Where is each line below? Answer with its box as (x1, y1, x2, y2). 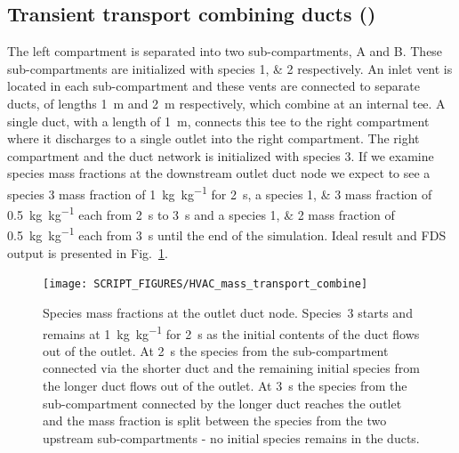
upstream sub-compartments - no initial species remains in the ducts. (43, 428, 420, 447)
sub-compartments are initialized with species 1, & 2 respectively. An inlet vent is (7, 59, 453, 77)
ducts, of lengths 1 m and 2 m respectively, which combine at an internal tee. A (7, 93, 446, 112)
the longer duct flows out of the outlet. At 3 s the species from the (43, 376, 407, 394)
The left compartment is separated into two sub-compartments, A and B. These (7, 42, 443, 61)
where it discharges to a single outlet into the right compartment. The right (7, 129, 420, 148)
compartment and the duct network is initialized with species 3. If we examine (7, 146, 434, 165)
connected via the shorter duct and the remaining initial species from (43, 359, 420, 377)
